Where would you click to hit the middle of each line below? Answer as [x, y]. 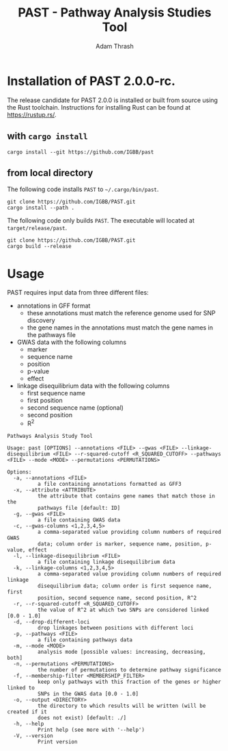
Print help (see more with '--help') [91, 730]
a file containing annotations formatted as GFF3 [110, 484]
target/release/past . [37, 228]
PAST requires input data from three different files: [78, 293]
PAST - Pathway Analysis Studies [115, 13]
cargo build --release [39, 247]
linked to [21, 688]
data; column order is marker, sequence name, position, [120, 544]
